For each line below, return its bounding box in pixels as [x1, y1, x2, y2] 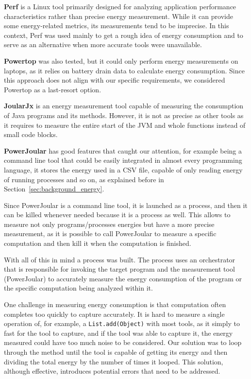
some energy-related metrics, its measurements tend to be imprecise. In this [4, 20, 229, 31]
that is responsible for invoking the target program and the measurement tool [4, 264, 235, 274]
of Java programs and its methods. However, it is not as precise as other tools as [4, 110, 244, 120]
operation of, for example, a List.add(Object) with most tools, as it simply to [4, 318, 240, 328]
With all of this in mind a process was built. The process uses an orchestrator [4, 254, 235, 264]
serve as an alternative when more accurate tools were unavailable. [4, 39, 202, 50]
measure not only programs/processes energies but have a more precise [4, 219, 215, 229]
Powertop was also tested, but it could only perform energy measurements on [4, 55, 238, 66]
